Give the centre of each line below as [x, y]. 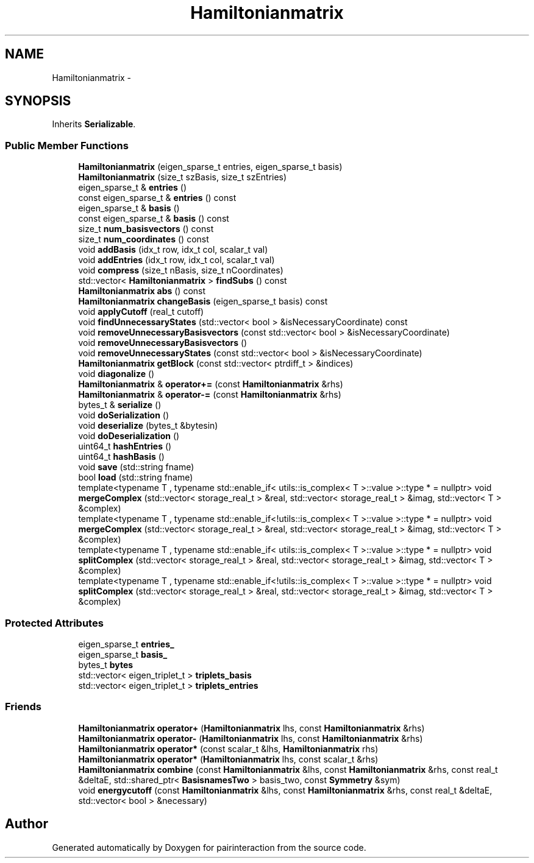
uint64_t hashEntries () [125, 446]
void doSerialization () [123, 415]
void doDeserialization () [129, 436]
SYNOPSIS [38, 101]
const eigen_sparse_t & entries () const [157, 198]
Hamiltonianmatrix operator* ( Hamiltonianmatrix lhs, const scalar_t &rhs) [228, 759]
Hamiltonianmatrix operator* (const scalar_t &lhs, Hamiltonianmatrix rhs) [228, 749]
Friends [23, 707]
